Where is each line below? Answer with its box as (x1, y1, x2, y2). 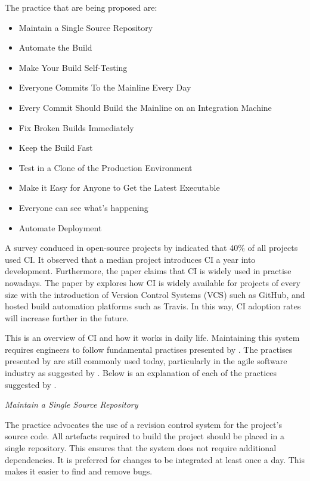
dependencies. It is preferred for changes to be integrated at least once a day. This (5, 453, 305, 466)
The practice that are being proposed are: (5, 1, 157, 13)
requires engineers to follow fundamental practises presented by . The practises (5, 343, 293, 355)
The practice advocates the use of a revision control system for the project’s (5, 418, 282, 430)
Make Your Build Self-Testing (18, 61, 128, 73)
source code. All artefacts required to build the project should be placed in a (5, 430, 285, 442)
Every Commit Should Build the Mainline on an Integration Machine (18, 101, 272, 113)
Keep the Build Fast (18, 141, 93, 154)
